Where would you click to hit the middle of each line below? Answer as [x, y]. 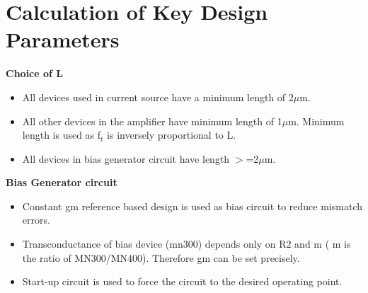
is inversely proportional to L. [172, 135]
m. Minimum [316, 121]
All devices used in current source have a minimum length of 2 [158, 97]
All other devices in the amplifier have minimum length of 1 [152, 121]
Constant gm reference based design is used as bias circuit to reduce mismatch [192, 206]
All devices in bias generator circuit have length [126, 158]
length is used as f [62, 135]
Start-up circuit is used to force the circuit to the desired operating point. [182, 281]
